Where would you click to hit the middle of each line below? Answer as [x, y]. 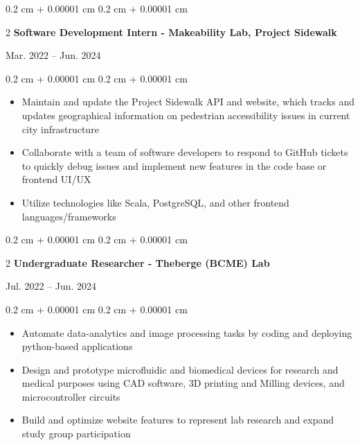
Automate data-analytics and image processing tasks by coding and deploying [187, 332]
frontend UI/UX [56, 179]
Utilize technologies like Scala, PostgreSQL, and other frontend [155, 202]
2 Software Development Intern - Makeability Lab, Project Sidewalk [171, 32]
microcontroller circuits [71, 396]
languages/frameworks [69, 216]
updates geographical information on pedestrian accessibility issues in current [186, 115]
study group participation [76, 434]
